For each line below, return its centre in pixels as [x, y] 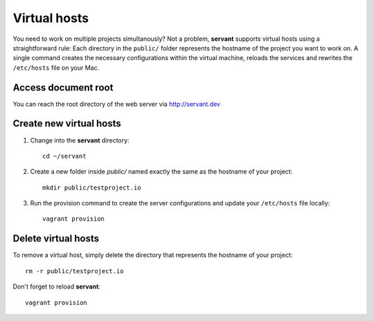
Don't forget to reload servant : [56, 286]
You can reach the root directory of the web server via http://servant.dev [117, 104]
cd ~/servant [64, 156]
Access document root [63, 88]
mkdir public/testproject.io [92, 187]
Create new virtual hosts [67, 123]
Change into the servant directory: [80, 140]
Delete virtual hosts [56, 239]
